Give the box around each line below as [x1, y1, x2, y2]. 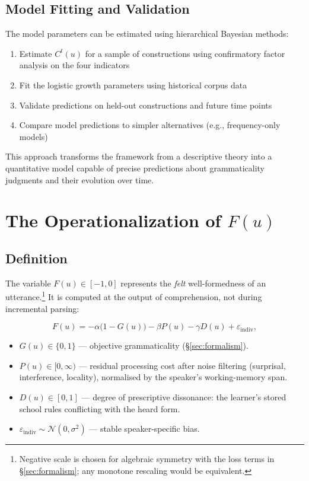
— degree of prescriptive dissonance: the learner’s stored [81, 390, 286, 403]
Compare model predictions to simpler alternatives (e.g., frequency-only [19, 119, 281, 131]
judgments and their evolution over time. [5, 173, 154, 186]
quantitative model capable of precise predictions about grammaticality [5, 161, 265, 174]
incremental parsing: [5, 302, 79, 314]
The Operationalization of [5, 208, 221, 232]
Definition [5, 249, 68, 267]
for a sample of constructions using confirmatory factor [85, 47, 285, 59]
